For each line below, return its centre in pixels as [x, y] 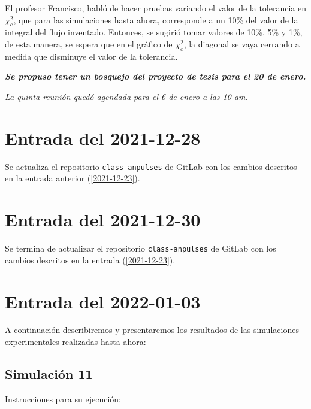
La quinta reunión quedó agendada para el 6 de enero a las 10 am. [126, 96]
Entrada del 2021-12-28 [103, 137]
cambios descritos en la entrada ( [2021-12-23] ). [90, 260]
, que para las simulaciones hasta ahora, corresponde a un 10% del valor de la [156, 19]
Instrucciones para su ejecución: [63, 399]
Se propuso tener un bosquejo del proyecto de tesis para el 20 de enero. [155, 76]
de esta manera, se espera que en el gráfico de [89, 43]
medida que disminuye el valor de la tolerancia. [91, 56]
